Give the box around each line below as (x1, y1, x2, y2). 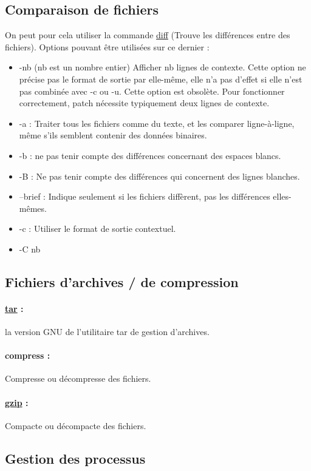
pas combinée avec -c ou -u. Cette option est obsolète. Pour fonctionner (19, 84, 285, 97)
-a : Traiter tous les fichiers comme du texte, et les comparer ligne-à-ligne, (19, 117, 295, 129)
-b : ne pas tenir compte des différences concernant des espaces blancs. (19, 149, 281, 161)
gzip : (5, 396, 29, 408)
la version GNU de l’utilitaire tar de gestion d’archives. (5, 325, 210, 338)
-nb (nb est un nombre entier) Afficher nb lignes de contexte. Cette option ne (19, 61, 306, 73)
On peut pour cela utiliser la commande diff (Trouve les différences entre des (5, 29, 290, 41)
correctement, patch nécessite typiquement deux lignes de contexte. (19, 97, 270, 109)
